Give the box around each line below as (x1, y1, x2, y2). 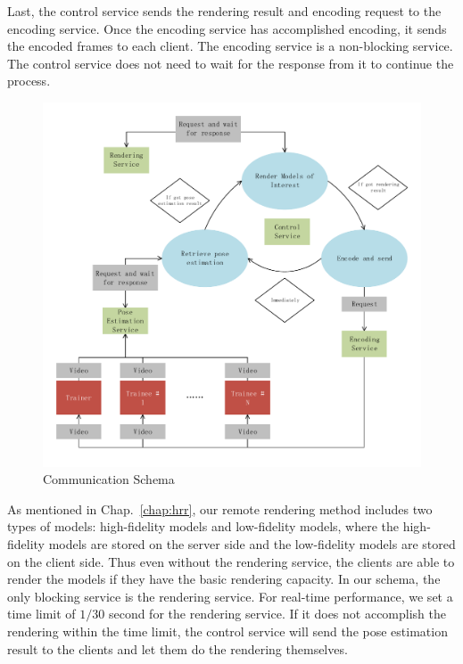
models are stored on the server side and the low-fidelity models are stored (48, 535, 456, 553)
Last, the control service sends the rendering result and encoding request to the (7, 2, 442, 20)
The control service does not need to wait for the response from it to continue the (7, 53, 454, 72)
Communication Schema (43, 470, 175, 488)
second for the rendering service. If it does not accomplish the (108, 604, 446, 623)
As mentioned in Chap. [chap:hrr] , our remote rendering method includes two (7, 499, 433, 518)
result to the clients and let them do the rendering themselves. (7, 639, 348, 658)
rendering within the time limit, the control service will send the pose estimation (7, 621, 448, 640)
